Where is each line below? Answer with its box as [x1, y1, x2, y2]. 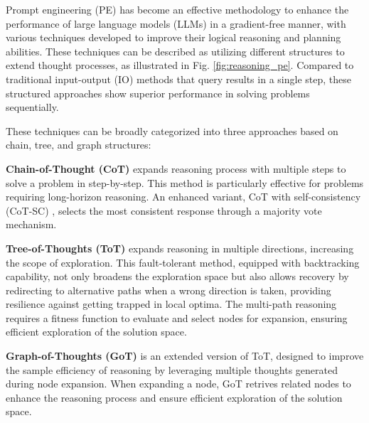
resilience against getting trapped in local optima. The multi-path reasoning [6, 296, 337, 311]
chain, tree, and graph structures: [6, 137, 151, 152]
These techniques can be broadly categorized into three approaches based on [6, 123, 338, 138]
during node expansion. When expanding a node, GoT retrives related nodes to [6, 376, 351, 391]
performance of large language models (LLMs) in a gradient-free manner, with [6, 16, 346, 31]
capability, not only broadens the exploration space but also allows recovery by [6, 269, 349, 284]
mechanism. [6, 217, 57, 232]
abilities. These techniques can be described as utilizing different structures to [6, 43, 345, 58]
